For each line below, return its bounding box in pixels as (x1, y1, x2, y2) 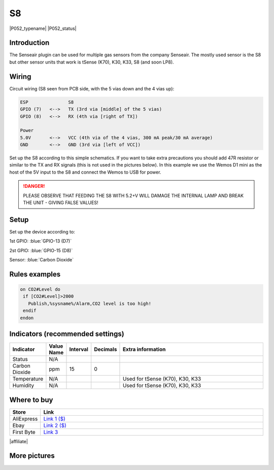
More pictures (9, 452, 55, 460)
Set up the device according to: (9, 228, 76, 234)
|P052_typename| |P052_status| (9, 25, 77, 31)
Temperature (12, 376, 44, 383)
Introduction (9, 39, 50, 47)
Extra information (122, 346, 166, 353)
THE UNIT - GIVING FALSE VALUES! (23, 199, 98, 206)
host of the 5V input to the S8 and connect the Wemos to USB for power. (9, 169, 161, 175)
